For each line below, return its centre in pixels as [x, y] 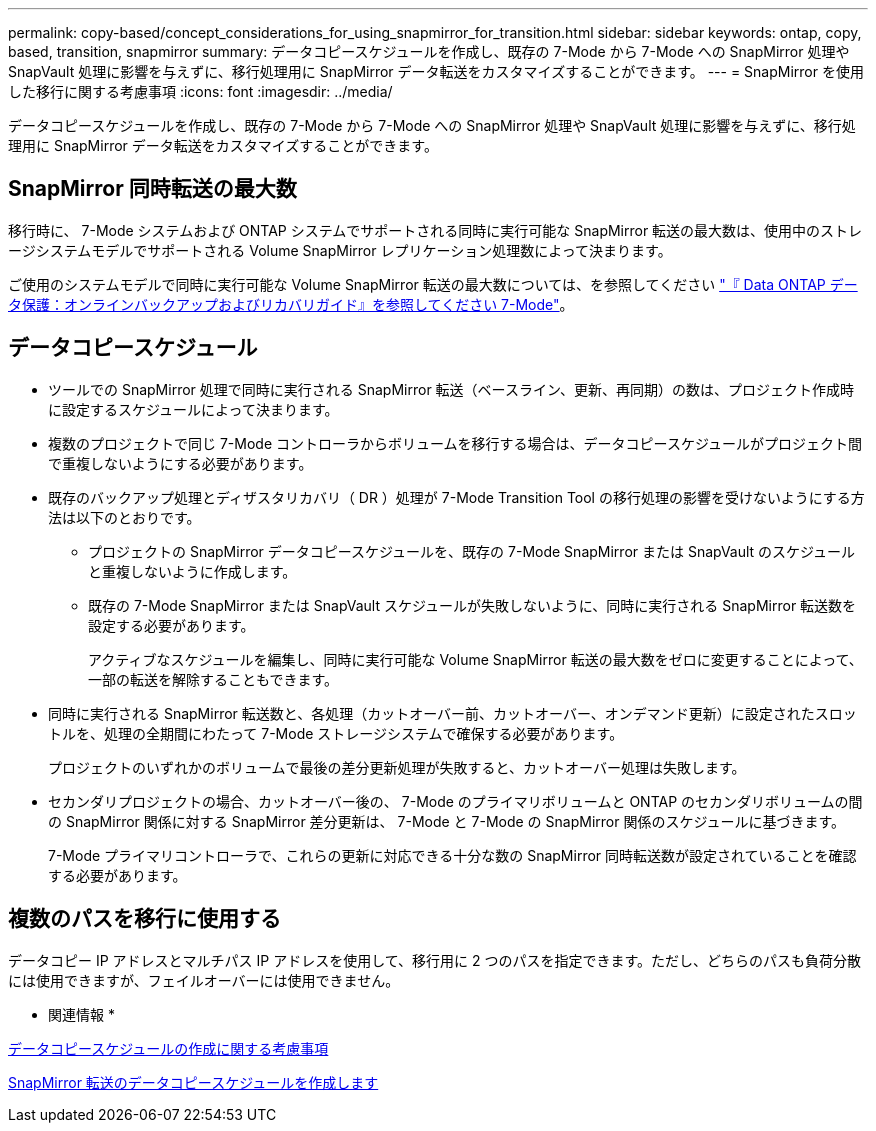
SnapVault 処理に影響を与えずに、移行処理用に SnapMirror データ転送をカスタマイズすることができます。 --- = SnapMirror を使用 [436, 71]
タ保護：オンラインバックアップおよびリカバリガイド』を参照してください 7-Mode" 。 [291, 304]
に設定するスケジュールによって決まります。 [193, 409]
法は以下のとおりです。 [124, 517]
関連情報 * [81, 1014]
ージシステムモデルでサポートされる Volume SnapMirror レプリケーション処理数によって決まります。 [340, 250]
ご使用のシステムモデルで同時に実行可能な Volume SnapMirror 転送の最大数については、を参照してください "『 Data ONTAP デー [433, 284]
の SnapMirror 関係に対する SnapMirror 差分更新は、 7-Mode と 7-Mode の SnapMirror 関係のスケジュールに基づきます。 [447, 821]
